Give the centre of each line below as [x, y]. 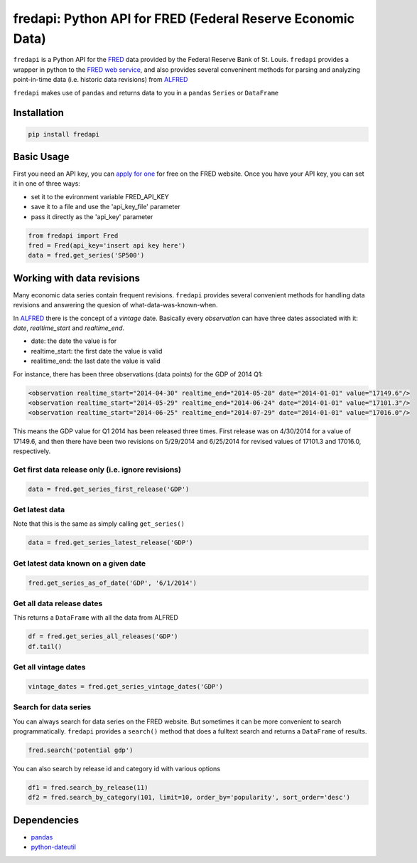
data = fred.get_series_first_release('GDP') [109, 489]
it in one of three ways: [47, 184]
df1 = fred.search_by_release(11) [88, 787]
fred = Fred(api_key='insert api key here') [107, 245]
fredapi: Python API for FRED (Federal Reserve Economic [184, 18]
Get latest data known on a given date [80, 563]
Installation [38, 113]
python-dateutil [54, 847]
